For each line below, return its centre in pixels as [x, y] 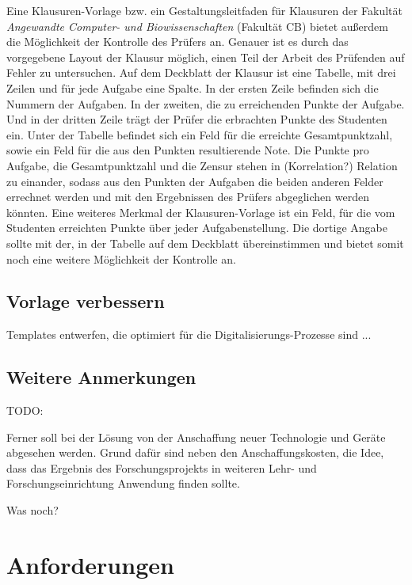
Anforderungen [90, 564]
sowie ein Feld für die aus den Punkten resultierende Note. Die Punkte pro [188, 150]
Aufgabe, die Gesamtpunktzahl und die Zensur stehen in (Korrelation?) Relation [202, 165]
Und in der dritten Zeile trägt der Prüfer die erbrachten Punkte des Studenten [197, 119]
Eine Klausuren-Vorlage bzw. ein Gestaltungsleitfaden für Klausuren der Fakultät [205, 10]
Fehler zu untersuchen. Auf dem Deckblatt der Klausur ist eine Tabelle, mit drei [201, 72]
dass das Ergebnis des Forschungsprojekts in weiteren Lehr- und [162, 467]
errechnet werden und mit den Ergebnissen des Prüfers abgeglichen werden [188, 197]
